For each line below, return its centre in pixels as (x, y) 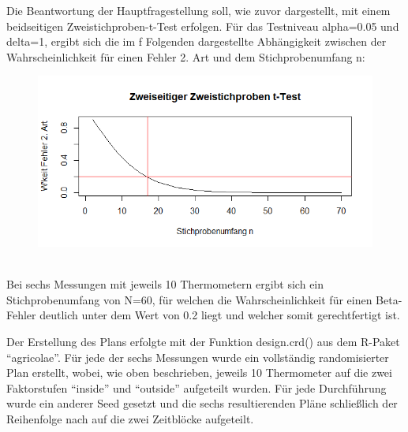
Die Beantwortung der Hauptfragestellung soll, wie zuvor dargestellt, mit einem (198, 10)
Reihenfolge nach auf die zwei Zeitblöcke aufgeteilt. (130, 418)
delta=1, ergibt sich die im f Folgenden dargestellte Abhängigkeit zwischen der (197, 41)
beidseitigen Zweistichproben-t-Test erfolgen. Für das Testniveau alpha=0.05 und (203, 26)
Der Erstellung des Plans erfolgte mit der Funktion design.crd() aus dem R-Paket (203, 341)
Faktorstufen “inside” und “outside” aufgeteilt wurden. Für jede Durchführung (197, 387)
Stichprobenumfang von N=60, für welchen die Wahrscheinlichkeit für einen (189, 299)
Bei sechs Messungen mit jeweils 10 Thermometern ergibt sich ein (165, 284)
